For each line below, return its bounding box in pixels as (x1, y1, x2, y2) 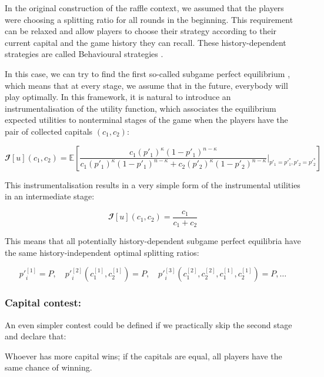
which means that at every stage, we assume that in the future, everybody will (5, 79, 288, 91)
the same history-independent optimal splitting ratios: (5, 246, 199, 258)
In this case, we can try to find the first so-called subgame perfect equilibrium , (5, 67, 290, 79)
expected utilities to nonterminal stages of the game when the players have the (5, 114, 288, 126)
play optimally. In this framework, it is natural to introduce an (5, 91, 231, 103)
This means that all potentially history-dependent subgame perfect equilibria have (5, 235, 301, 247)
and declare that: (5, 330, 66, 342)
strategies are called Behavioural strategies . (5, 48, 163, 60)
